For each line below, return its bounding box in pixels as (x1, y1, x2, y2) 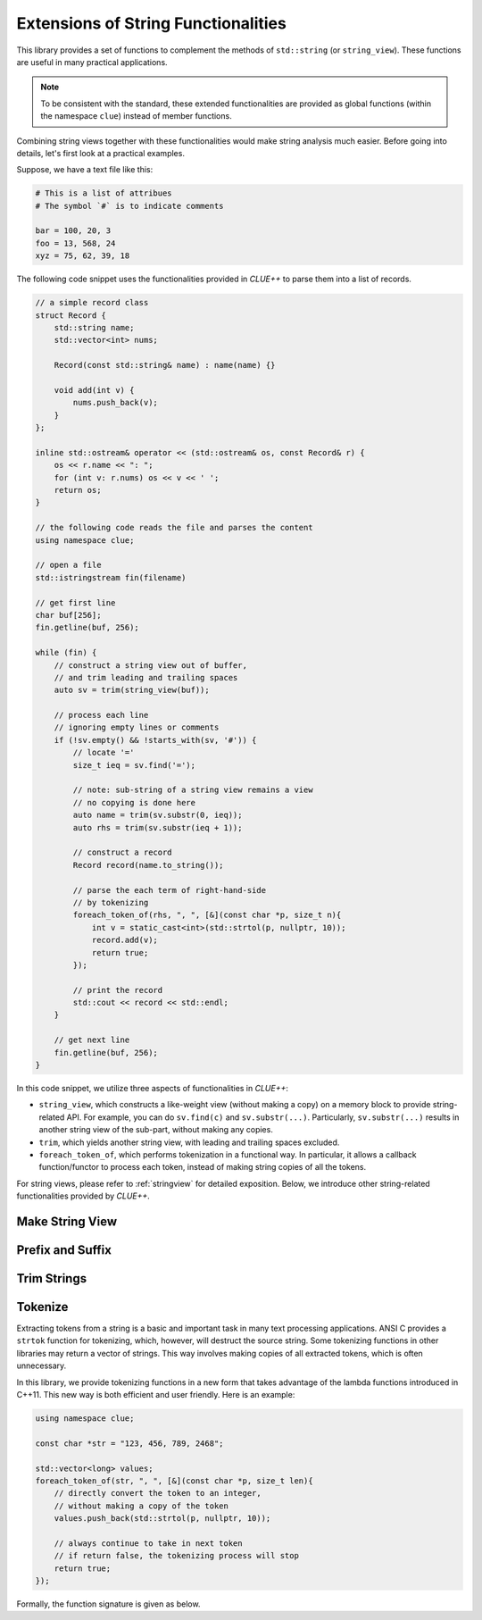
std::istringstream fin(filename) (35, 572, 187, 582)
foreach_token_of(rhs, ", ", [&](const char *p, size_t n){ (72, 910, 342, 920)
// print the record (72, 985, 163, 995)
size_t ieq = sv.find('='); (72, 760, 196, 770)
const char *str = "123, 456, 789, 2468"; (35, 1438, 224, 1449)
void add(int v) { (54, 385, 135, 395)
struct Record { (35, 310, 107, 321)
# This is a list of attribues (35, 188, 173, 198)
